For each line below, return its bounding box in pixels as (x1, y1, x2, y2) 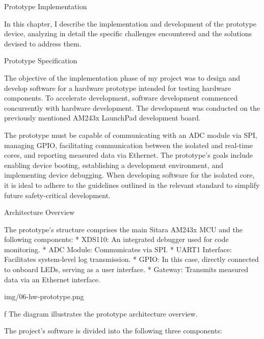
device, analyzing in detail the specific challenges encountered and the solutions (4, 28, 252, 39)
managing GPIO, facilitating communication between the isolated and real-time (4, 139, 253, 150)
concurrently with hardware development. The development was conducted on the (4, 102, 260, 113)
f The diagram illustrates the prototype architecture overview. (4, 308, 198, 319)
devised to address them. (4, 38, 82, 49)
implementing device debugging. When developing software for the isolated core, (4, 169, 255, 180)
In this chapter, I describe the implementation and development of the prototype (4, 18, 256, 29)
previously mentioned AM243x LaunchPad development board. (4, 112, 201, 123)
